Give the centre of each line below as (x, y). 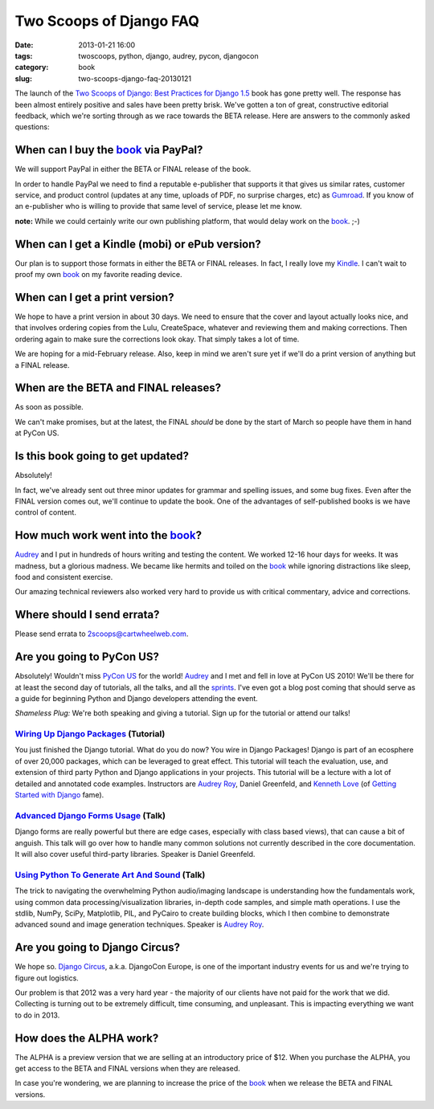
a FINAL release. (42, 365)
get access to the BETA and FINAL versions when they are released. (127, 1069)
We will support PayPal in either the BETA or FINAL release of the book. (133, 169)
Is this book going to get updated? (102, 457)
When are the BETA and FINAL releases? (118, 388)
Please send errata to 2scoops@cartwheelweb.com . (102, 634)
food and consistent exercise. (64, 577)
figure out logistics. (47, 978)
